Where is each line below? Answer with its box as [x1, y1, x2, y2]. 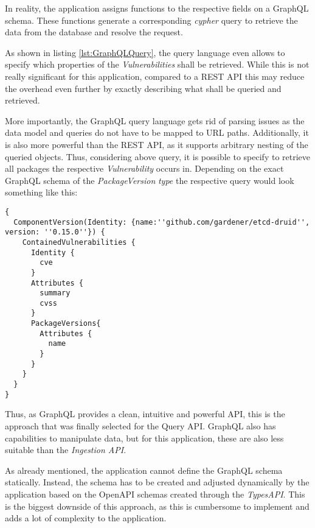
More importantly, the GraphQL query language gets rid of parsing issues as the [5, 114, 305, 127]
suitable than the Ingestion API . [5, 443, 126, 456]
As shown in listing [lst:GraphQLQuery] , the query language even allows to [5, 46, 285, 58]
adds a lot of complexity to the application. [5, 512, 167, 524]
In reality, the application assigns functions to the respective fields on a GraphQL [5, 2, 309, 14]
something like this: [5, 186, 78, 199]
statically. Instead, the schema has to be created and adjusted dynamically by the [5, 476, 310, 488]
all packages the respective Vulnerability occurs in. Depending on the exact [5, 162, 284, 175]
